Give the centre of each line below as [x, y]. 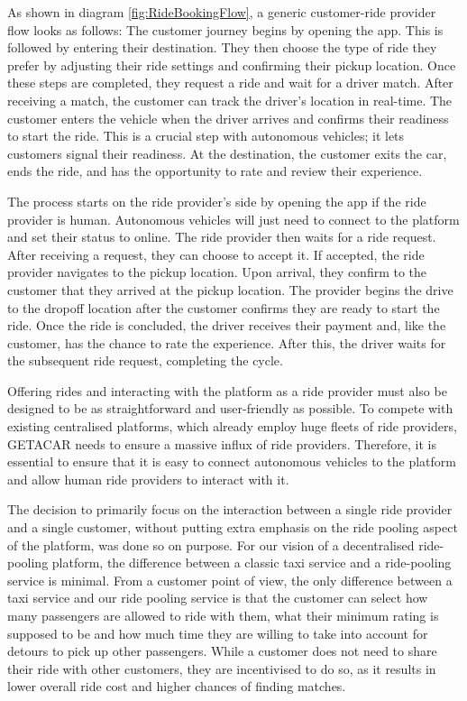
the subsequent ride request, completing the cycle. [145, 360]
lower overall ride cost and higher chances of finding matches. [177, 686]
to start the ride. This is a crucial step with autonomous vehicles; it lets [206, 136]
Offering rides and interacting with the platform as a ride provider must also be [227, 390]
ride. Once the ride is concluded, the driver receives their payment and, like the [227, 325]
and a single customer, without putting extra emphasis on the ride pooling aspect [233, 527]
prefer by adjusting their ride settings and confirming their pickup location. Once [232, 65]
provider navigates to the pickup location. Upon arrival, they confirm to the [217, 272]
